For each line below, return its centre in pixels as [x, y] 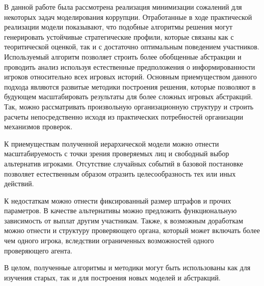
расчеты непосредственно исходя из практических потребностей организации [124, 116]
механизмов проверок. [38, 126]
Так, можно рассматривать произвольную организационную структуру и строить [129, 106]
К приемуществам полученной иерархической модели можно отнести [112, 143]
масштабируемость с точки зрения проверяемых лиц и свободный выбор [117, 153]
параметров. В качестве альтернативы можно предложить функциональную [121, 210]
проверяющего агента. [38, 250]
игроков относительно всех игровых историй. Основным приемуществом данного [130, 77]
